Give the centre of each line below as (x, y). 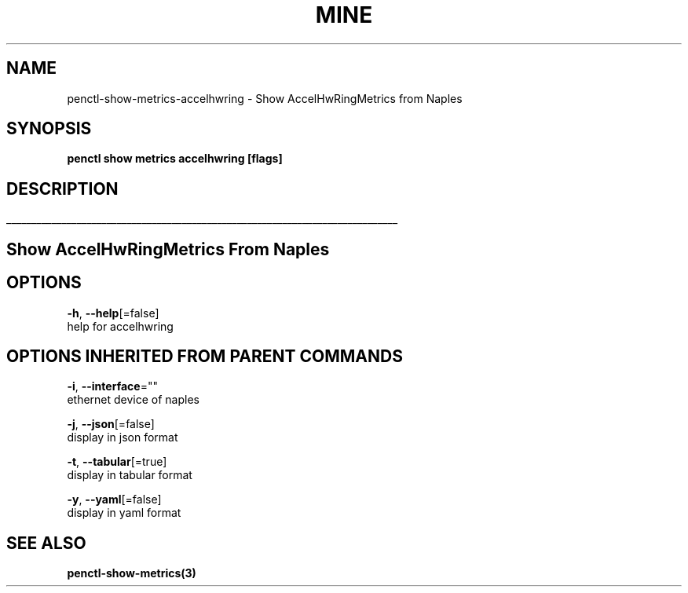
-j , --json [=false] (111, 424)
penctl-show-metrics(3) (132, 573)
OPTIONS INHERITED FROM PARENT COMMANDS (205, 356)
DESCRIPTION (62, 189)
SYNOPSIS (49, 129)
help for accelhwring (120, 326)
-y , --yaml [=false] (114, 500)
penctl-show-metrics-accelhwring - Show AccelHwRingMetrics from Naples (265, 98)
